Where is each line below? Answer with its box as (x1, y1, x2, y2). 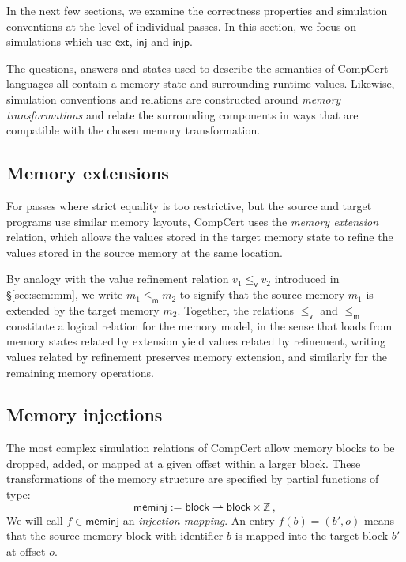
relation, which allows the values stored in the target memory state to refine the (6, 228, 393, 245)
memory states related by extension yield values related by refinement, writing (6, 333, 385, 349)
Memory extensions (6, 160, 169, 185)
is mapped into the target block (235, 527, 389, 544)
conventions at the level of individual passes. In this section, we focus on (6, 17, 357, 34)
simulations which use (6, 33, 112, 50)
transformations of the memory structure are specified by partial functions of (6, 470, 379, 487)
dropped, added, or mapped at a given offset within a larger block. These (6, 455, 361, 471)
